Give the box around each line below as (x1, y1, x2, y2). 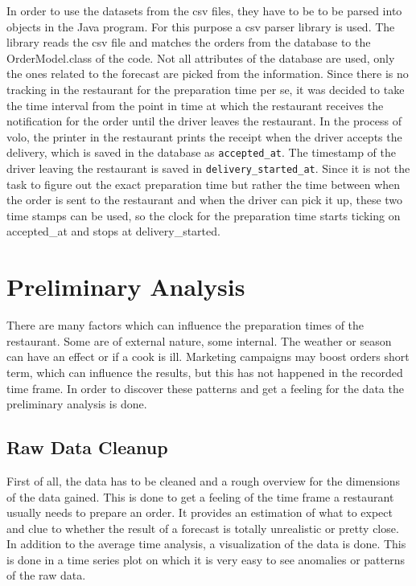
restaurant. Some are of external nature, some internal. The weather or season (6, 332, 392, 349)
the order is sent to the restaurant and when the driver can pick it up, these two (6, 191, 403, 208)
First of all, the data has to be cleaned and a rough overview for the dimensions (6, 472, 401, 489)
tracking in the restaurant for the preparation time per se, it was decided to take (6, 80, 405, 97)
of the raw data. (6, 567, 86, 584)
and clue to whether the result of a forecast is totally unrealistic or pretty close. (6, 519, 399, 536)
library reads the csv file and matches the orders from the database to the (6, 34, 371, 51)
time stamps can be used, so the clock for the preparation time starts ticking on (6, 207, 401, 223)
